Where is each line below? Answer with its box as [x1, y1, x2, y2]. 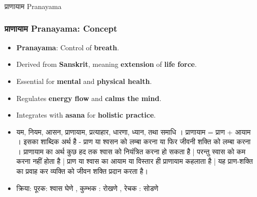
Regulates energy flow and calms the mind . [16, 92, 162, 103]
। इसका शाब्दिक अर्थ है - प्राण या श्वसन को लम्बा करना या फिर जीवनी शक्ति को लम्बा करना [16, 136, 251, 147]
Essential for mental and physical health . [16, 75, 152, 86]
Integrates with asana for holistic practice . [16, 110, 156, 120]
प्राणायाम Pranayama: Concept [5, 22, 117, 35]
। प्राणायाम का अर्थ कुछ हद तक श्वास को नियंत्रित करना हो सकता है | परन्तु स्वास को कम [16, 146, 246, 156]
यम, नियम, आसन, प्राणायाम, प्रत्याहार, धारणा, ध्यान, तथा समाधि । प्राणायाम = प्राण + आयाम [16, 126, 251, 137]
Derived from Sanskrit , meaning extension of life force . [16, 59, 197, 69]
